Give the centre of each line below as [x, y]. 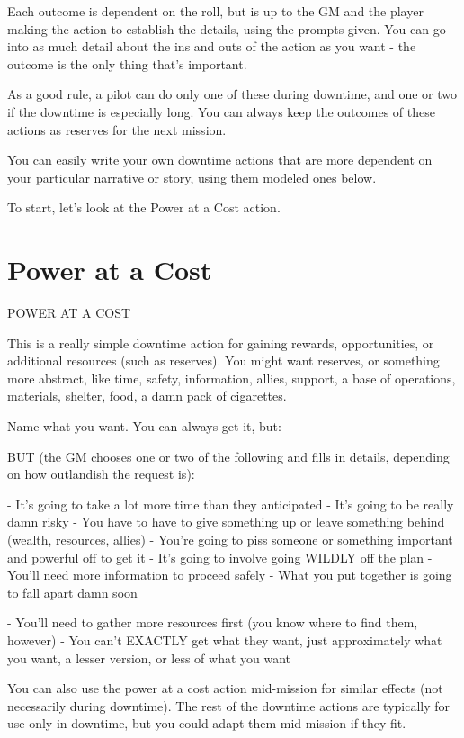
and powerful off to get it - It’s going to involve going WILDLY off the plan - [220, 557]
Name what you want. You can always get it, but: [144, 426]
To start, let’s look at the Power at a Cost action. [144, 207]
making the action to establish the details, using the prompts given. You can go [227, 28]
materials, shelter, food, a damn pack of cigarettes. [147, 396]
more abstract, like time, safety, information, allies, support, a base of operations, [232, 378]
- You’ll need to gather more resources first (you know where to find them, [213, 622]
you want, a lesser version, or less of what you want [149, 657]
